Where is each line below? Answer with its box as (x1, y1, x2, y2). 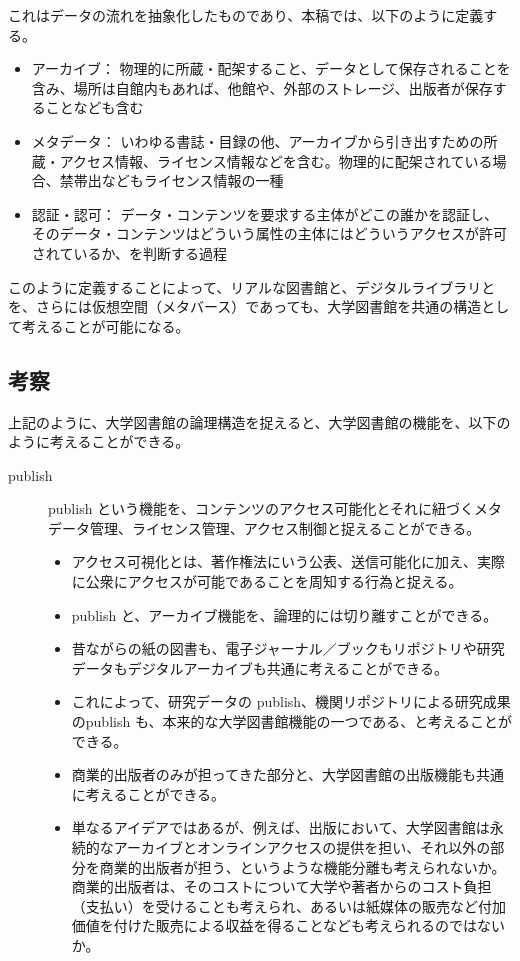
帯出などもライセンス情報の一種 (73, 170, 284, 191)
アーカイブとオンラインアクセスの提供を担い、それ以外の (113, 837, 491, 858)
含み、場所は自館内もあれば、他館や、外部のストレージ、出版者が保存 (31, 77, 493, 98)
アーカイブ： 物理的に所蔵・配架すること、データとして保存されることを (31, 58, 511, 79)
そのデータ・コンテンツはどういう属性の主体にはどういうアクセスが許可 (31, 223, 508, 244)
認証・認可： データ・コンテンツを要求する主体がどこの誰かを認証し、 (31, 203, 499, 224)
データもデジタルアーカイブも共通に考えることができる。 (71, 657, 448, 678)
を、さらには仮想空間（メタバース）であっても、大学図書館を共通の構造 (8, 296, 482, 317)
